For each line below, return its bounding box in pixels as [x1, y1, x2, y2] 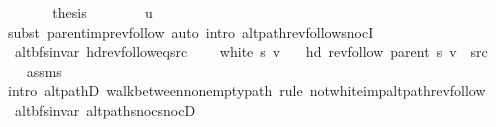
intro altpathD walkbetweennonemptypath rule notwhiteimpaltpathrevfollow [7, 80, 486, 101]
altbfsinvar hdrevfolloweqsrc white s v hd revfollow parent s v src [14, 41, 488, 62]
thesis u [52, 2, 153, 22]
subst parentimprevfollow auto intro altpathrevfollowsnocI [7, 21, 374, 42]
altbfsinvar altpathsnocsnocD [14, 99, 196, 120]
